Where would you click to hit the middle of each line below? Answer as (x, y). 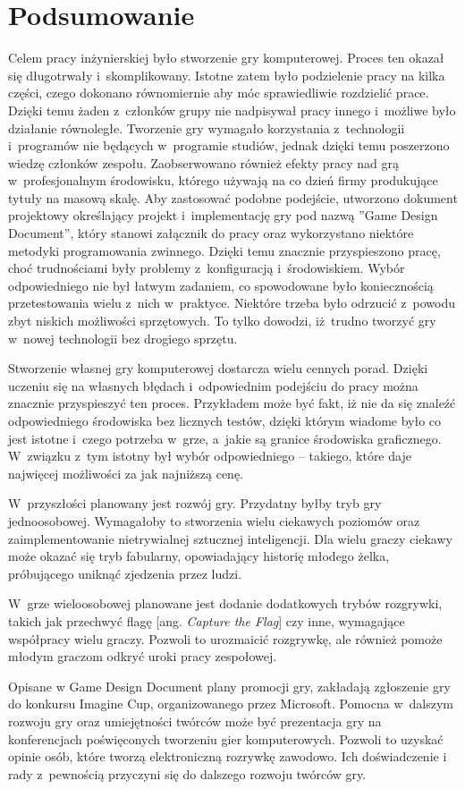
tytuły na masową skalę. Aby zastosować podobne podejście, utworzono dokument (233, 197)
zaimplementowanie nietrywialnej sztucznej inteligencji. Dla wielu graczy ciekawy (230, 538)
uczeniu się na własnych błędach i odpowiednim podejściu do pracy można (213, 385)
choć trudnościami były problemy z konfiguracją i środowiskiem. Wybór (207, 268)
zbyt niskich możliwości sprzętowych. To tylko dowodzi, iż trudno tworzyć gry (222, 321)
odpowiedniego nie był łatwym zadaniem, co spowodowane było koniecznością (221, 285)
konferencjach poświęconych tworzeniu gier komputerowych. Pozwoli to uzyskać (226, 738)
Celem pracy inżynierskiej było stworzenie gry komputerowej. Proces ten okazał (226, 58)
